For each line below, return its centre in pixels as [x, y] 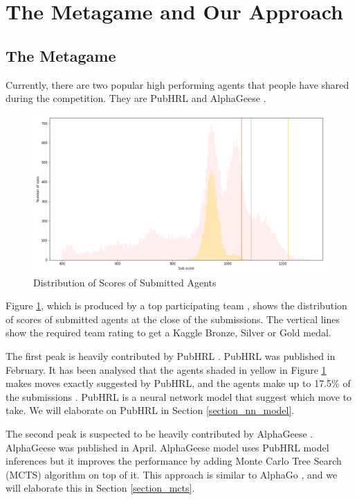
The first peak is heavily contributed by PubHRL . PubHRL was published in [171, 356]
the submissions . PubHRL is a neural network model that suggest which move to [179, 396]
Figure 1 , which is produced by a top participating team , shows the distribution [176, 305]
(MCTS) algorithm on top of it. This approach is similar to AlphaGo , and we [172, 474]
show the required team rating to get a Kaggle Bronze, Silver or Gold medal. [168, 333]
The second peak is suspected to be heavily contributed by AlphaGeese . [159, 434]
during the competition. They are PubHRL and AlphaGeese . [136, 98]
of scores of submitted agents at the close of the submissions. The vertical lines [173, 319]
